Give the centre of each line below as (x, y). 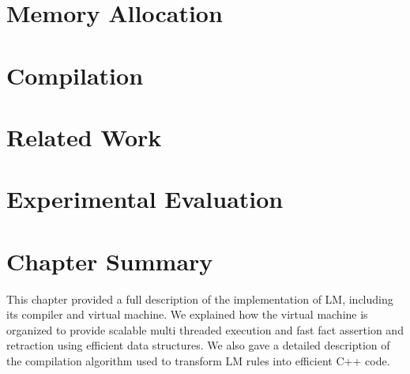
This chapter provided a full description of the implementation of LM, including (200, 298)
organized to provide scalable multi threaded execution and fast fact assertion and (205, 329)
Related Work (84, 136)
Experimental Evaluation (145, 199)
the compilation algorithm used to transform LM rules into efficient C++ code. (198, 361)
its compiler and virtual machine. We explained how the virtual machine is (187, 314)
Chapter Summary (110, 261)
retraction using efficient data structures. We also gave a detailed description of (198, 345)
